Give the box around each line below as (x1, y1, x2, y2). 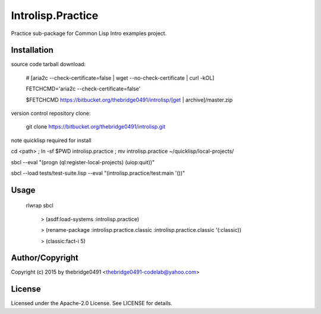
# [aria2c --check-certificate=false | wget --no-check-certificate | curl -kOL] (26, 74, 215, 81)
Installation (11, 45, 53, 55)
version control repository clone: (11, 110, 91, 117)
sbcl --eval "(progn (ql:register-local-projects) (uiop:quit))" (11, 158, 155, 166)
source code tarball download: (11, 61, 86, 68)
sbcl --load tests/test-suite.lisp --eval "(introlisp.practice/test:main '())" (11, 169, 185, 177)
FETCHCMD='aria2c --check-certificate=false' (26, 85, 141, 92)
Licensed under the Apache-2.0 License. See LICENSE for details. (11, 300, 172, 307)
